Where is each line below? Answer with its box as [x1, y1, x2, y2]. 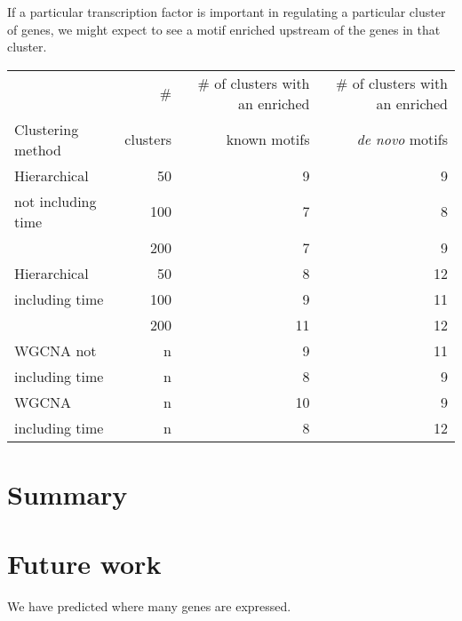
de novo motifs [356, 129, 448, 150]
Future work [7, 545, 162, 582]
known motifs [226, 129, 310, 150]
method [14, 139, 61, 160]
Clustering [14, 118, 79, 139]
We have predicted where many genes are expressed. [7, 597, 291, 616]
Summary [7, 475, 128, 512]
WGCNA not [14, 339, 97, 361]
